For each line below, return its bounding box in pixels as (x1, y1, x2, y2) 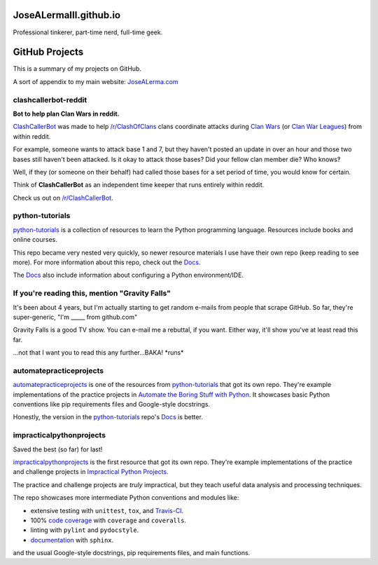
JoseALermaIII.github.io (13, 9, 121, 21)
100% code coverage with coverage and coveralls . (30, 516, 187, 524)
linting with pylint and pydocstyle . (30, 526, 139, 534)
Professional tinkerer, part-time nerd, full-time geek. (13, 28, 163, 36)
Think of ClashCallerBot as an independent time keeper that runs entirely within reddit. (13, 181, 265, 189)
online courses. (13, 236, 57, 244)
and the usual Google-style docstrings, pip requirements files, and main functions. (13, 549, 251, 557)
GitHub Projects (13, 46, 84, 58)
